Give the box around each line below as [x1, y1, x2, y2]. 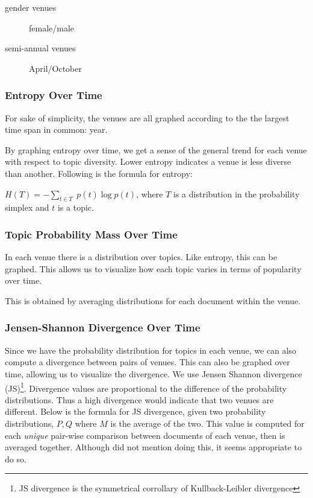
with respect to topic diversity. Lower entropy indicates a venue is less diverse [5, 155, 291, 168]
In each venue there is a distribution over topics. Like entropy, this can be [5, 251, 277, 263]
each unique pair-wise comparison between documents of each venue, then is [5, 429, 285, 441]
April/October [29, 62, 82, 74]
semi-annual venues [5, 42, 76, 54]
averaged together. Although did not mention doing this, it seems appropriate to [5, 441, 302, 453]
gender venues [5, 1, 57, 13]
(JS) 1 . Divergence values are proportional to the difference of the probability [5, 380, 287, 394]
